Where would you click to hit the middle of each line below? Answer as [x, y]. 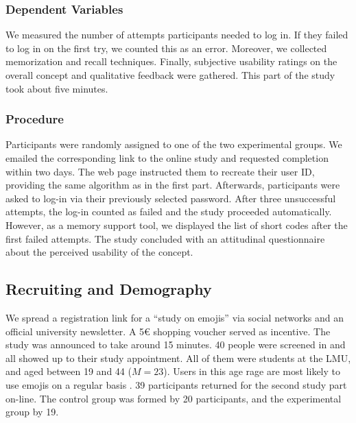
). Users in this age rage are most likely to [252, 371]
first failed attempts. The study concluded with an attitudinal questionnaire [165, 238]
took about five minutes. [57, 88]
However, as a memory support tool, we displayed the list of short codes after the [177, 225]
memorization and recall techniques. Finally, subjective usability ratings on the [171, 61]
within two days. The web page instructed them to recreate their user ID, [160, 171]
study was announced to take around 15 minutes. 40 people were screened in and [176, 345]
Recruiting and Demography [109, 289]
